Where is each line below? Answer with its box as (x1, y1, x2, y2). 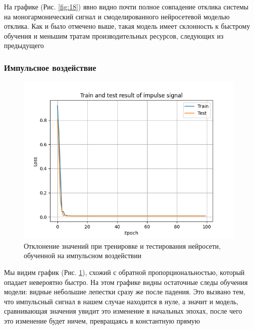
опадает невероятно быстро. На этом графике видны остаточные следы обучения (4, 276, 248, 287)
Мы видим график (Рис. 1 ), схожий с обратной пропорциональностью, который (4, 267, 245, 277)
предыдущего (4, 40, 44, 51)
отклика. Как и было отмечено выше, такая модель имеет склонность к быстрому (4, 21, 250, 31)
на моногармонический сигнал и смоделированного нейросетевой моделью (4, 11, 230, 21)
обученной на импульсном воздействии (24, 250, 142, 261)
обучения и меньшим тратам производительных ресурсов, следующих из (4, 30, 224, 41)
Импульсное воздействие (4, 61, 97, 73)
